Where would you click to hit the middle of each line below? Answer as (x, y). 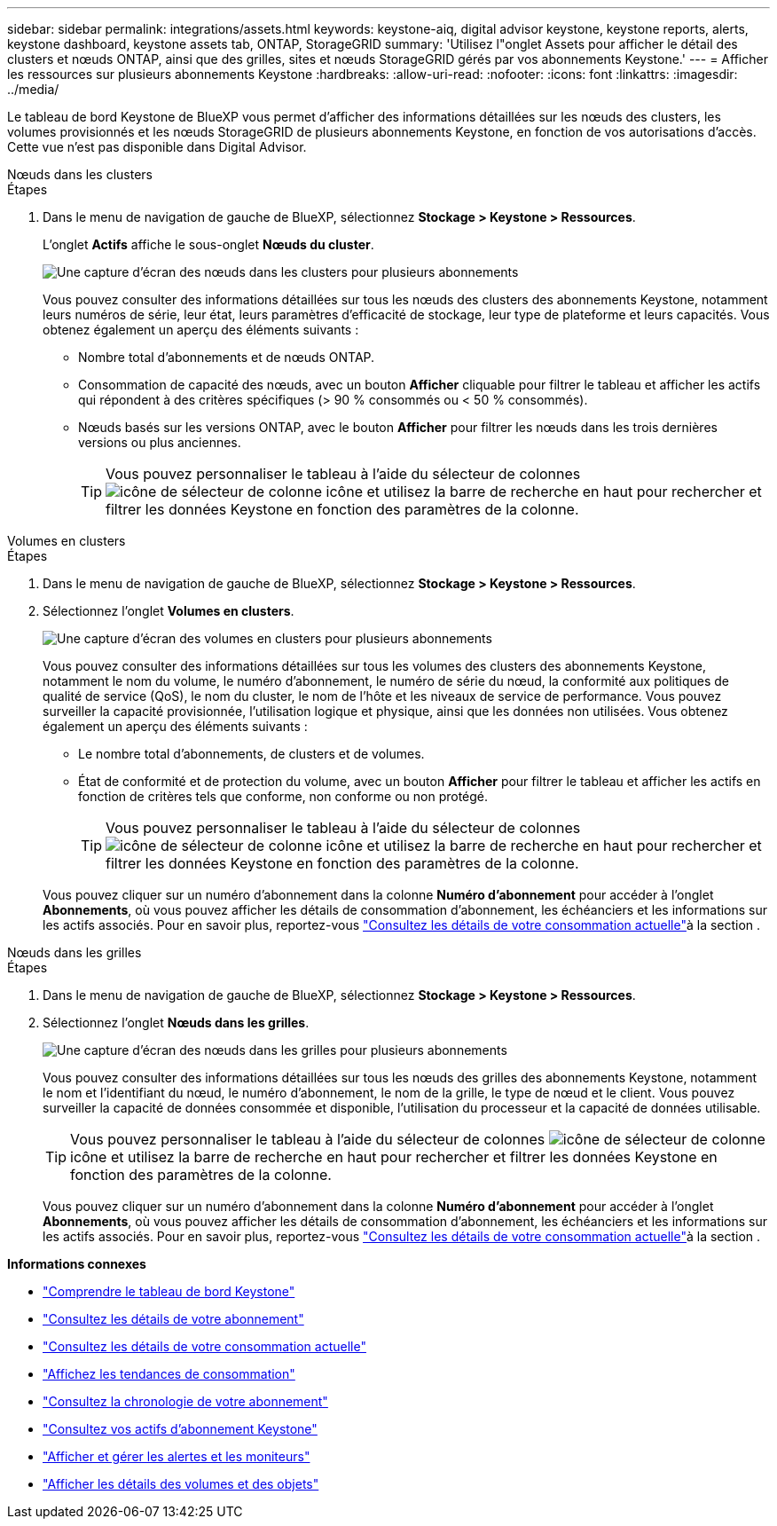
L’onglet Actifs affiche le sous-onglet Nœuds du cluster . (208, 244)
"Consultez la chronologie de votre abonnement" (185, 1401)
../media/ (33, 89)
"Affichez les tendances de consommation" (169, 1374)
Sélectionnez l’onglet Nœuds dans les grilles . (176, 1023)
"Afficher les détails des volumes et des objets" (181, 1484)
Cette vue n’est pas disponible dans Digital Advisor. (157, 147)
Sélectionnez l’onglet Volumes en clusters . (169, 611)
